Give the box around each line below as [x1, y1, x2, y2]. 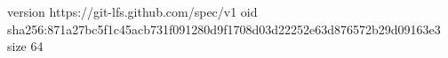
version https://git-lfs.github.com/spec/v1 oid [7, 3, 258, 20]
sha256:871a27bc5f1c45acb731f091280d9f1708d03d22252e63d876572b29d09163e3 [7, 19, 441, 38]
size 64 [7, 37, 44, 55]
